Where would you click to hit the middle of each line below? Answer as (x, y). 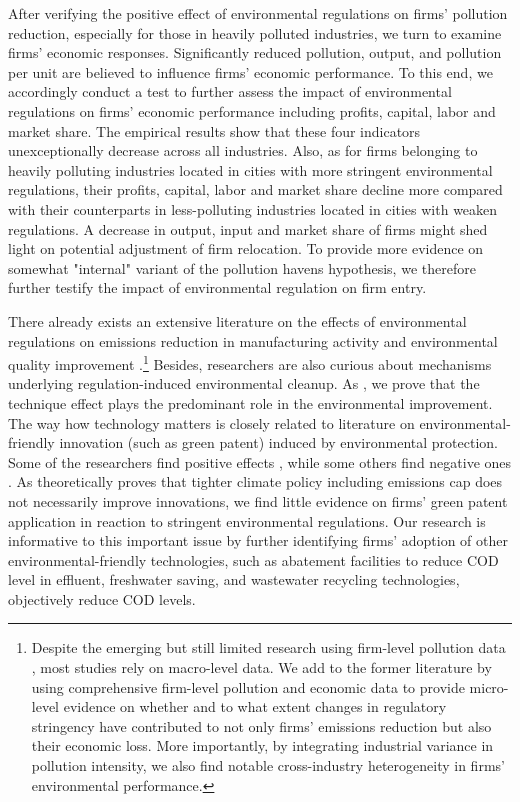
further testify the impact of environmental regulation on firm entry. (217, 287)
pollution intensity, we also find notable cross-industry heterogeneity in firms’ (268, 765)
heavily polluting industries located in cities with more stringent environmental (250, 169)
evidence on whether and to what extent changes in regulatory (255, 706)
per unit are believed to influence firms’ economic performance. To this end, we (250, 71)
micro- (489, 686)
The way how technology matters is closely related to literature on (211, 422)
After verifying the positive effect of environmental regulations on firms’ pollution (258, 13)
